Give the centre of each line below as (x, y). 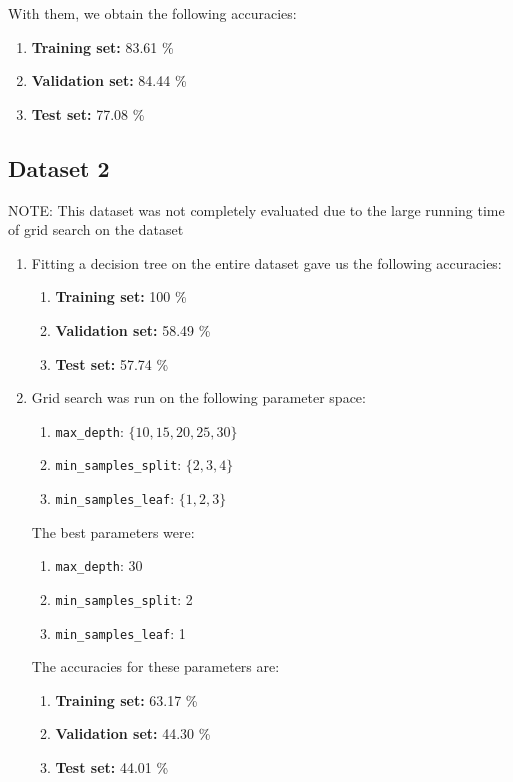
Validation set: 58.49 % (133, 329)
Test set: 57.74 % (112, 363)
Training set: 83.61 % (102, 46)
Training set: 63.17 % (126, 699)
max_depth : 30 (99, 565)
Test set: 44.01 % (112, 767)
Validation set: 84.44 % (109, 80)
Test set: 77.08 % (88, 113)
